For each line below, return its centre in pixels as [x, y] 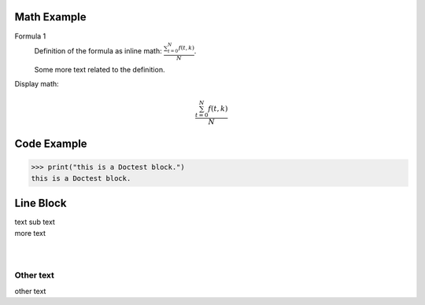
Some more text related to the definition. [100, 69]
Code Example [51, 144]
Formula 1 [30, 36]
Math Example [50, 17]
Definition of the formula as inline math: [98, 50]
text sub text [35, 222]
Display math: [37, 84]
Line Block [41, 203]
